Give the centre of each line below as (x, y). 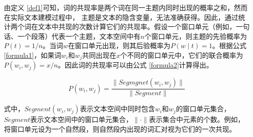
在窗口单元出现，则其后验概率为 (119, 45)
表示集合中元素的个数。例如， (197, 119)
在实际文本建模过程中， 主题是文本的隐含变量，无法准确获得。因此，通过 (121, 17)
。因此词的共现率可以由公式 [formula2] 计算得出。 (136, 65)
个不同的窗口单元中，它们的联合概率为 (182, 55)
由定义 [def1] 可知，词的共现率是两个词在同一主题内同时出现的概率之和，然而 (126, 7)
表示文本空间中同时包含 (117, 109)
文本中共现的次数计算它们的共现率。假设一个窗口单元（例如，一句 (144, 26)
